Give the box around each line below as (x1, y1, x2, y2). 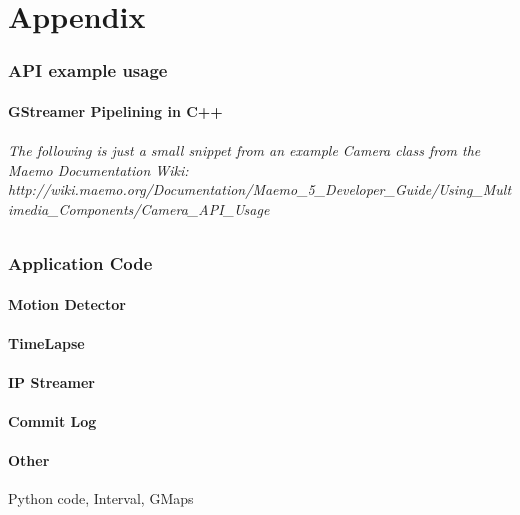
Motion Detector (8, 293, 126, 314)
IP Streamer (8, 371, 95, 392)
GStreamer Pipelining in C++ (8, 100, 223, 121)
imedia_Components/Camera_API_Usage (8, 198, 270, 219)
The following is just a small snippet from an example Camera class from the (8, 140, 481, 160)
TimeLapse (8, 332, 85, 353)
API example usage (8, 58, 168, 83)
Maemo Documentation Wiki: (8, 159, 189, 180)
